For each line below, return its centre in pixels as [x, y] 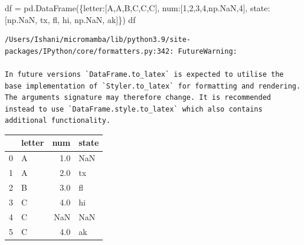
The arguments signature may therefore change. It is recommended [138, 98]
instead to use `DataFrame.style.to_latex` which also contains [134, 109]
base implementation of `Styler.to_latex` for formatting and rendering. [153, 86]
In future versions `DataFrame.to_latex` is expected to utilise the [144, 74]
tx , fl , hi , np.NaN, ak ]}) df [88, 19]
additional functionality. [58, 121]
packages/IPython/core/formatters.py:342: [89, 51]
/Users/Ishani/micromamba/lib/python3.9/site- [98, 40]
